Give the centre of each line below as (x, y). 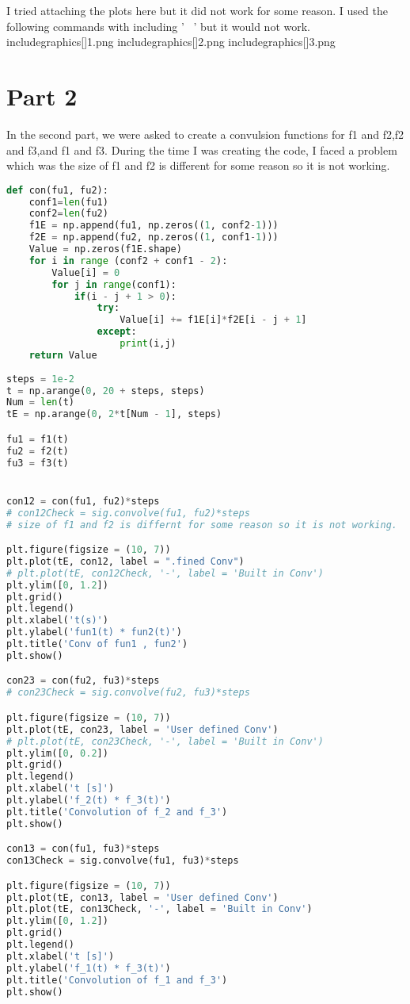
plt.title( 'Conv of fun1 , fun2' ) (97, 644)
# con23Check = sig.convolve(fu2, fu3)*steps (128, 693)
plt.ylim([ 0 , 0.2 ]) (57, 753)
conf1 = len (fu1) (68, 202)
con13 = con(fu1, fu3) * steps (83, 849)
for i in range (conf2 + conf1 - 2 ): (128, 261)
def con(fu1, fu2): (57, 190)
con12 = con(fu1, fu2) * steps (83, 501)
